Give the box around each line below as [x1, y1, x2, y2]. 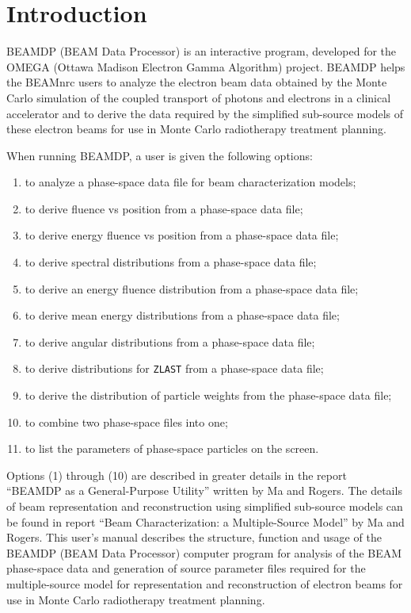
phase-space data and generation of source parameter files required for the [6, 560, 366, 577]
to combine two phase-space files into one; [25, 413, 228, 430]
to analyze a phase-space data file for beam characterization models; [25, 174, 356, 190]
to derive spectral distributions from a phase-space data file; [25, 254, 317, 270]
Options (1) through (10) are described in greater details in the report [6, 466, 347, 483]
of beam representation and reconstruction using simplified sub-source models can [6, 498, 403, 515]
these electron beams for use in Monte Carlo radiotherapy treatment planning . [6, 121, 386, 137]
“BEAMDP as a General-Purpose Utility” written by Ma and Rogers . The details [6, 482, 402, 499]
